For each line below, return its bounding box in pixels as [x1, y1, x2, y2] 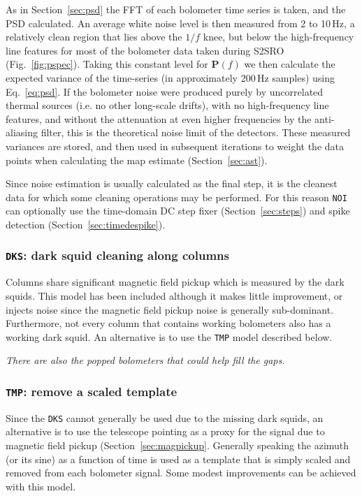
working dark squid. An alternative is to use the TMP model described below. [6, 329, 333, 344]
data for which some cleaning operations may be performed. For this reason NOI [6, 189, 347, 204]
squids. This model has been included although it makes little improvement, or [6, 288, 343, 302]
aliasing [6, 125, 38, 140]
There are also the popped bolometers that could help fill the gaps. [6, 353, 285, 367]
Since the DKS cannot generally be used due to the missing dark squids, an [6, 410, 324, 425]
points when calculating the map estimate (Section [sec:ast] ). [6, 152, 268, 167]
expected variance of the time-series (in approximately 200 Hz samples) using [6, 70, 335, 85]
